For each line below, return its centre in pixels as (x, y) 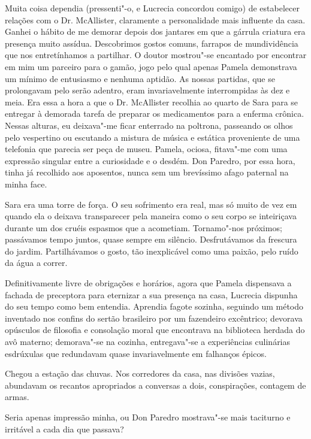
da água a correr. (36, 263)
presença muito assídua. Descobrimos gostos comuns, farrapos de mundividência (152, 43)
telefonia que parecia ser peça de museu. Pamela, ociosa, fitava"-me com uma (146, 149)
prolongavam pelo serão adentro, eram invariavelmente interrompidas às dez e (147, 90)
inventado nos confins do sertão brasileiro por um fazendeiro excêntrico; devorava (154, 318)
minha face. (26, 184)
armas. (17, 397)
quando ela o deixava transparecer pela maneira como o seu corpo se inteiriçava (151, 216)
